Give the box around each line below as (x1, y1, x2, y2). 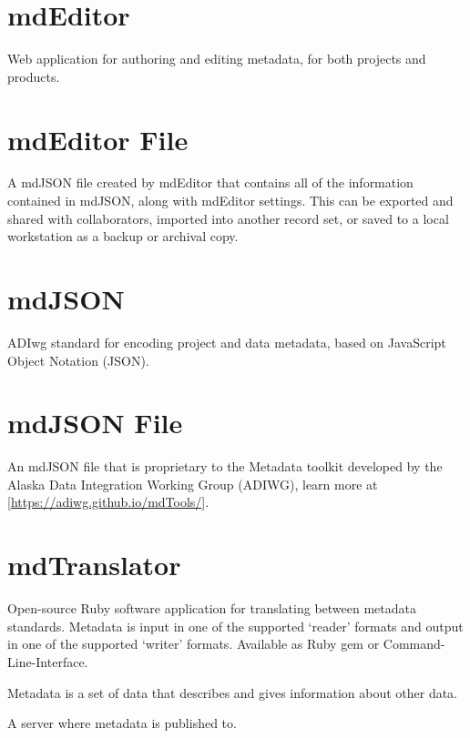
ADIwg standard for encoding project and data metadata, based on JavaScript (7, 332, 446, 351)
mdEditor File (7, 120, 189, 157)
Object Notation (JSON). (7, 350, 149, 369)
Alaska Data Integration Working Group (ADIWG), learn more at (7, 474, 378, 493)
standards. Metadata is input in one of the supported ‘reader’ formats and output (7, 616, 464, 635)
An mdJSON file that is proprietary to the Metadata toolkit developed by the (7, 457, 443, 476)
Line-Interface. (7, 652, 88, 671)
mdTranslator (7, 546, 181, 583)
